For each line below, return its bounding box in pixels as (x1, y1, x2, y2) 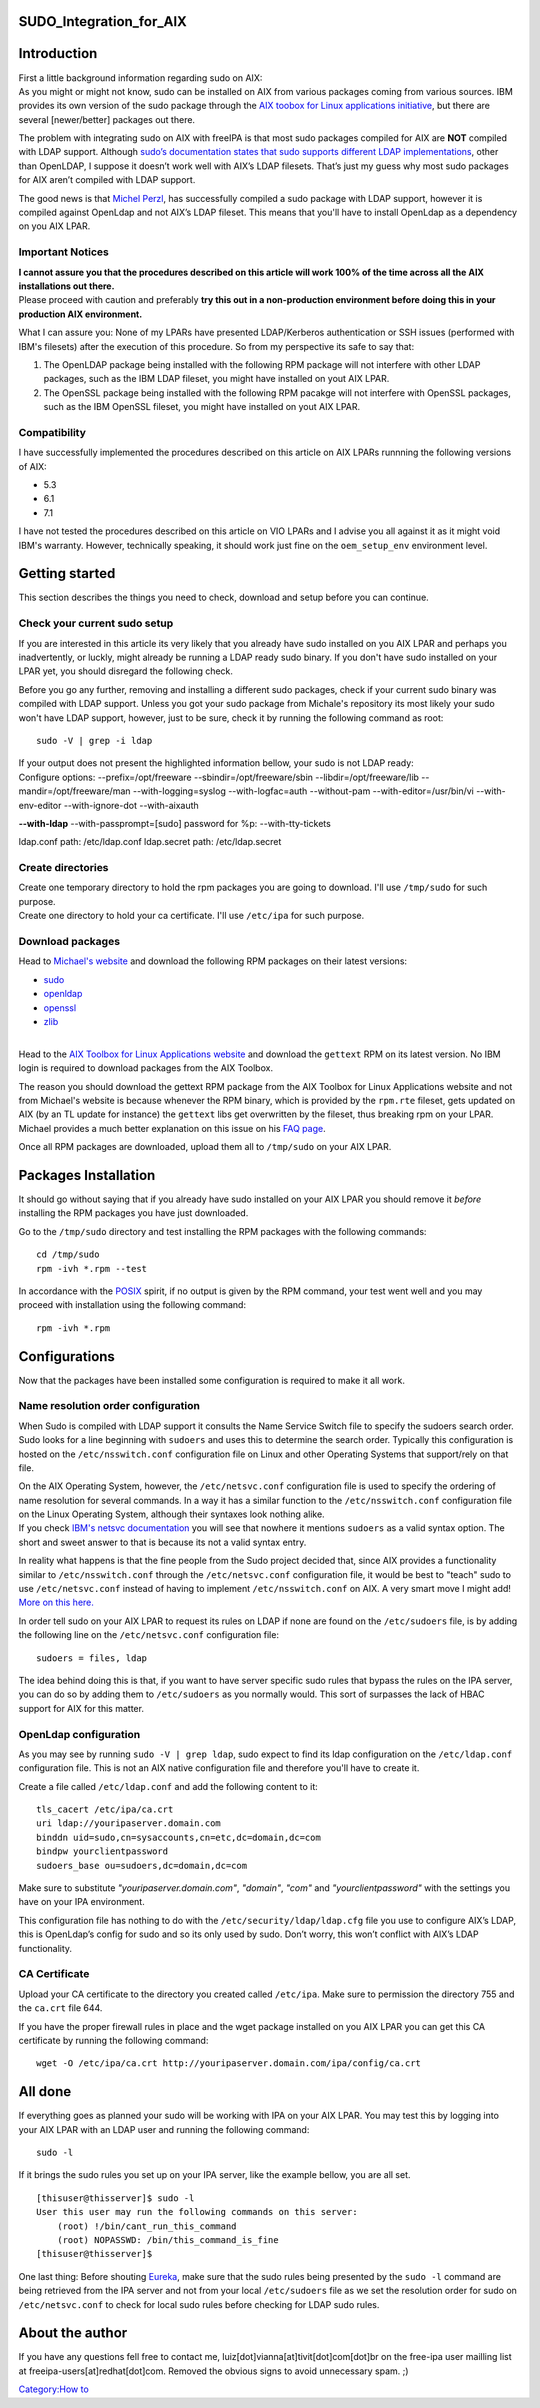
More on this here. (18, 1596, 95, 1609)
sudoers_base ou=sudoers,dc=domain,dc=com (36, 1860, 248, 1871)
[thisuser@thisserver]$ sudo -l (36, 2192, 195, 2204)
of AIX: (18, 460, 47, 472)
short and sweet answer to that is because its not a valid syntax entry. (18, 1536, 307, 1548)
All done (18, 2083, 72, 2100)
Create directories (18, 861, 109, 875)
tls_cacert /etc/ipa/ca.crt (36, 1804, 174, 1815)
